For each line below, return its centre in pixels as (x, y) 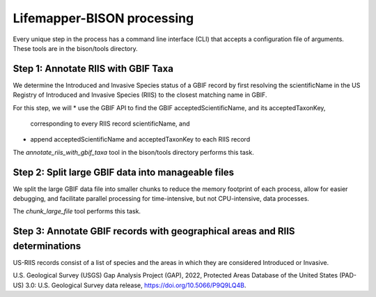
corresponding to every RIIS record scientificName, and (110, 124)
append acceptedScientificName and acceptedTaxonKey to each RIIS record (140, 139)
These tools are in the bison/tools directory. (76, 48)
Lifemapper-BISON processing (103, 18)
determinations (47, 246)
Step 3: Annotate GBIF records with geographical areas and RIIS (154, 231)
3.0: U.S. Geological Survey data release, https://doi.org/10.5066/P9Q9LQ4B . (136, 285)
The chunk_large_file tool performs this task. (77, 211)
